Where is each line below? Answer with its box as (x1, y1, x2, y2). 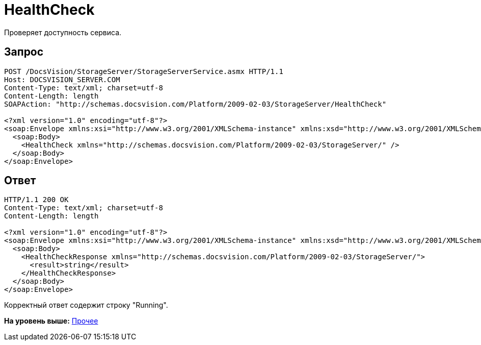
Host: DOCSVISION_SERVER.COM (4, 75, 120, 84)
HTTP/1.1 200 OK (4, 195, 69, 204)
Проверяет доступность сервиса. (4, 28, 122, 37)
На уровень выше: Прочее (4, 316, 98, 326)
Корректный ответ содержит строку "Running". (4, 301, 168, 310)
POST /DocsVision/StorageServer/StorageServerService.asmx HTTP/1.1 (4, 67, 283, 76)
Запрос (4, 45, 44, 59)
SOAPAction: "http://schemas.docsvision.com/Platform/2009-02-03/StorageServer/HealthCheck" (4, 100, 387, 108)
